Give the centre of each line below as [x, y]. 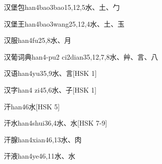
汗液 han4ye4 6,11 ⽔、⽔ [40, 156]
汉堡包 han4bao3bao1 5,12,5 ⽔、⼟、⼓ [62, 7]
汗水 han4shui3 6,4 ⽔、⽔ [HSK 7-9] [56, 123]
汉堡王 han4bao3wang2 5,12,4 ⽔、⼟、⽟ [64, 23]
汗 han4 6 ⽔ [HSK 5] [32, 106]
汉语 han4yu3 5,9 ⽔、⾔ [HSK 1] [50, 73]
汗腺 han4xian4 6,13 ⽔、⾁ [43, 139]
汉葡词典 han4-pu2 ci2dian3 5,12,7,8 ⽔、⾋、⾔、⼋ [81, 56]
